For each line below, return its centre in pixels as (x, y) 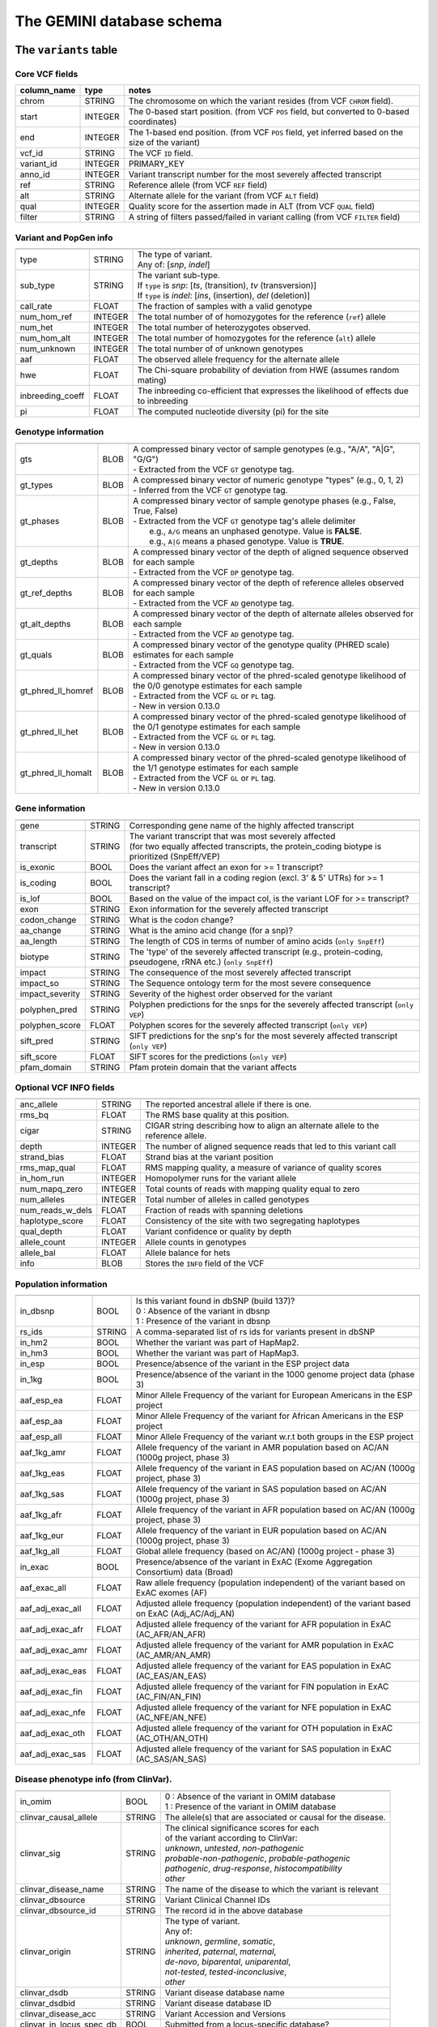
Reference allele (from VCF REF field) (198, 185)
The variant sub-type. (178, 276)
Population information (62, 1283)
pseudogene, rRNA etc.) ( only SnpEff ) (201, 962)
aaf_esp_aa (41, 1421)
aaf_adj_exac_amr (54, 1650)
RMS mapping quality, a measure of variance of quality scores (263, 1168)
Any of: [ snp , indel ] (174, 265)
